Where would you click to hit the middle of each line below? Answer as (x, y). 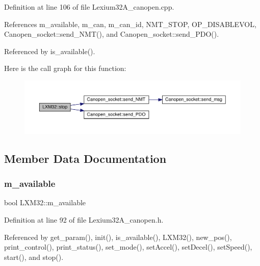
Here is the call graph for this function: (65, 68)
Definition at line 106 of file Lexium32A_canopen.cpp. (89, 7)
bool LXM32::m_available (45, 202)
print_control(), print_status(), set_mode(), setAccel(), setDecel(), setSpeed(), (128, 247)
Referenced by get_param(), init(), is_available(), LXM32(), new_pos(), (118, 237)
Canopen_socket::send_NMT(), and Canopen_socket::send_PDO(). (112, 34)
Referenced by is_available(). (50, 51)
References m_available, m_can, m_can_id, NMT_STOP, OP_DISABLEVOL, (130, 24)
